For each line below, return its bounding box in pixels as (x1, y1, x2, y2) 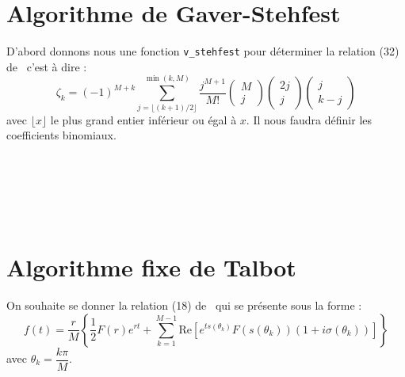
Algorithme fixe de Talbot (6, 251, 296, 283)
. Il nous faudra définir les (246, 111, 373, 128)
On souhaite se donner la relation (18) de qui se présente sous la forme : (6, 296, 362, 313)
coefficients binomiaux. (6, 127, 117, 143)
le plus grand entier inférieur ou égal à (50, 111, 237, 128)
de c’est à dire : (6, 58, 87, 74)
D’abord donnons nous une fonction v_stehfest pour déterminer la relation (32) (6, 43, 399, 59)
